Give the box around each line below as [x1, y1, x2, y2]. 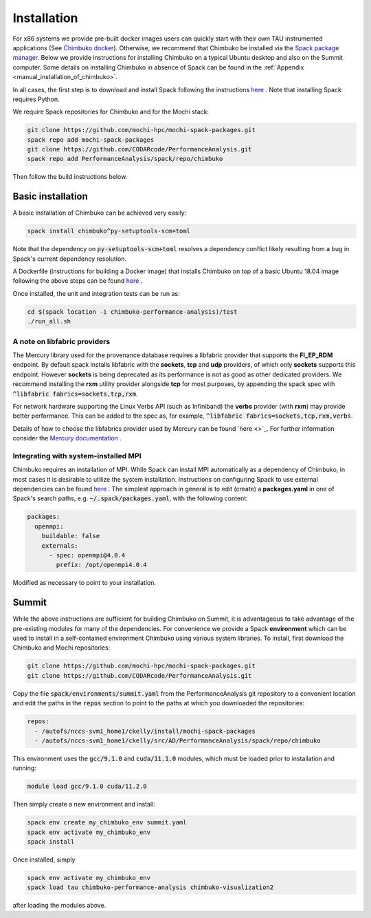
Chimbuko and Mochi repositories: [12, 643, 111, 652]
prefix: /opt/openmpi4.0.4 [56, 561, 147, 569]
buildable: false [41, 532, 100, 540]
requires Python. [12, 95, 60, 103]
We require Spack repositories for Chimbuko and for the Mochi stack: [12, 107, 210, 116]
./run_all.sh [27, 317, 71, 325]
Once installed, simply [12, 855, 76, 864]
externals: [41, 542, 78, 550]
